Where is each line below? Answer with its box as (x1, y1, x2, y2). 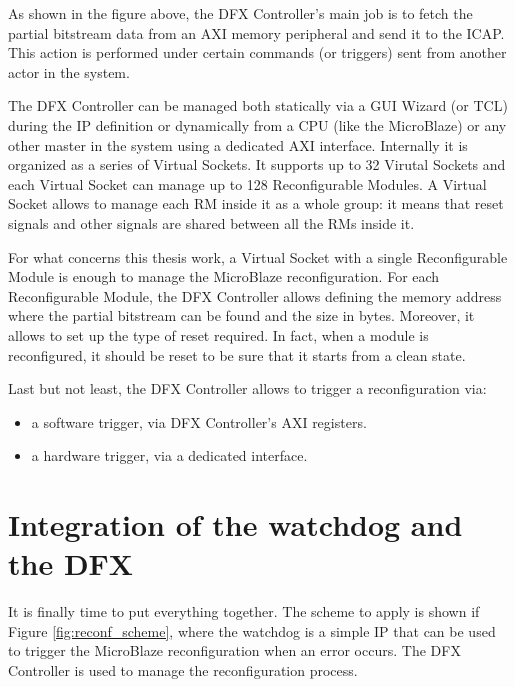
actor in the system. (8, 61, 130, 82)
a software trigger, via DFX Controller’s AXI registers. (31, 411, 367, 432)
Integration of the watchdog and (8, 504, 463, 545)
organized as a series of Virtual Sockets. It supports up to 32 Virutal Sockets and (8, 154, 506, 175)
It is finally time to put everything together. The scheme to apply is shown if (8, 601, 480, 622)
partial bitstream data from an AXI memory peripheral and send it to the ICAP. (8, 22, 505, 43)
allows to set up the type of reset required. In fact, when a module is (8, 324, 429, 345)
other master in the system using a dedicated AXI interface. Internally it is (8, 134, 468, 155)
